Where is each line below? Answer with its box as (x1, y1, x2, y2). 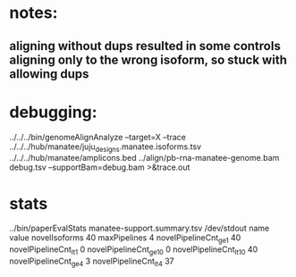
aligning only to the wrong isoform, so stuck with (9, 52, 288, 67)
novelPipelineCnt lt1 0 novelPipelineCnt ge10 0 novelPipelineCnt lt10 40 (9, 244, 258, 256)
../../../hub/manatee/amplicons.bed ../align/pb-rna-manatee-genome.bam (9, 153, 280, 164)
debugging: (9, 102, 97, 122)
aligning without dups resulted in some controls (9, 38, 282, 54)
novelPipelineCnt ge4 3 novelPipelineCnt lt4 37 (9, 256, 174, 268)
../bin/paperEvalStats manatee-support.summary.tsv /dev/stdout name (9, 222, 270, 234)
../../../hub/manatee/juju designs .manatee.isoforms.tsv (9, 141, 202, 154)
